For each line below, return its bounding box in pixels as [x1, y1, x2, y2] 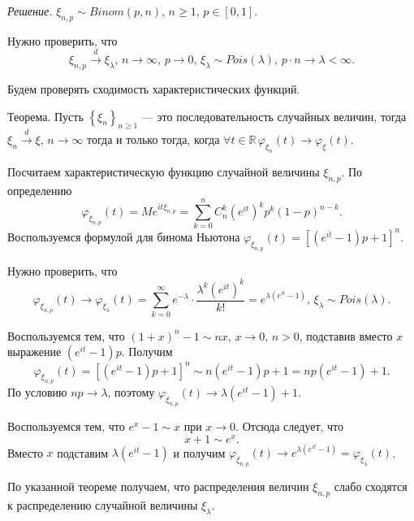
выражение [7, 343, 62, 360]
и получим [173, 444, 226, 461]
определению [7, 181, 72, 198]
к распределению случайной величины [7, 496, 198, 513]
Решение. [7, 2, 53, 19]
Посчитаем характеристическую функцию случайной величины [7, 163, 320, 180]
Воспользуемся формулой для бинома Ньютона [7, 228, 240, 245]
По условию [7, 384, 67, 401]
